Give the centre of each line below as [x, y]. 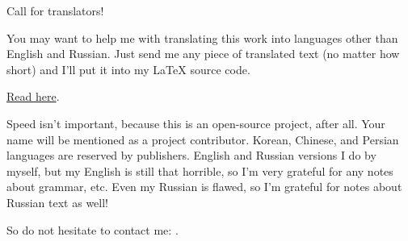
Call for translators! [55, 10]
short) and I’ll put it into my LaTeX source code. [128, 69]
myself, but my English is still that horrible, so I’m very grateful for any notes [200, 170]
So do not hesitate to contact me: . [93, 229]
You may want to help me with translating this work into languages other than [202, 37]
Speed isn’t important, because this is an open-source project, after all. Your [196, 123]
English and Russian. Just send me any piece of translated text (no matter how [203, 54]
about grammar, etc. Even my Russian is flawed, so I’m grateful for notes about [204, 187]
